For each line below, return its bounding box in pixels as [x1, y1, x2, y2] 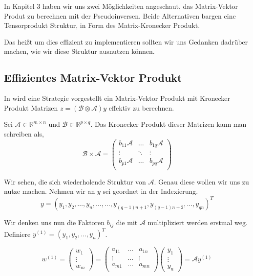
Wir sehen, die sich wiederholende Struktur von [4, 176, 146, 186]
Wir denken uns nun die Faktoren [4, 217, 105, 228]
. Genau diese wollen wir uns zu [154, 176, 249, 186]
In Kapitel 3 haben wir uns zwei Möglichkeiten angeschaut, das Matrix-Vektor [4, 1, 238, 11]
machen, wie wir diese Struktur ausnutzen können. [4, 46, 155, 56]
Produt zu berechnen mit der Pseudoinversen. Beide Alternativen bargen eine [4, 10, 236, 21]
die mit [116, 217, 138, 228]
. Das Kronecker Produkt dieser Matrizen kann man [90, 119, 247, 129]
